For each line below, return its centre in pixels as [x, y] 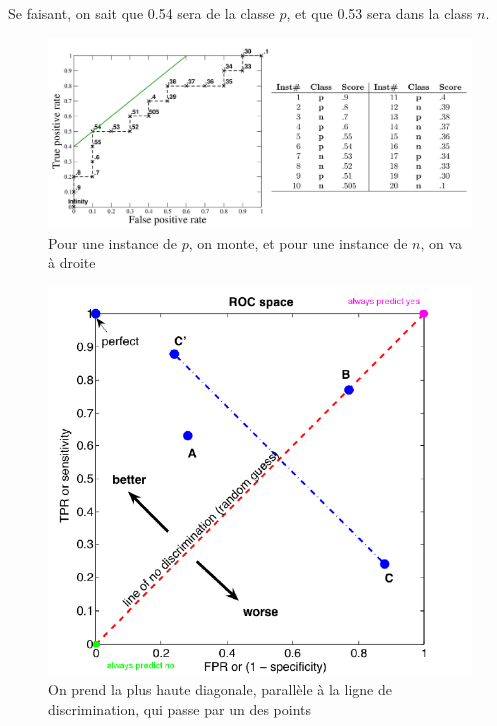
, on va [441, 242]
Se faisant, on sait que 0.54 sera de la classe [141, 13]
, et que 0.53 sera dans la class [379, 13]
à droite [72, 262]
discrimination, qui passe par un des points [179, 708]
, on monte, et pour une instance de [298, 242]
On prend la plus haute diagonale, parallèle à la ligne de [220, 689]
